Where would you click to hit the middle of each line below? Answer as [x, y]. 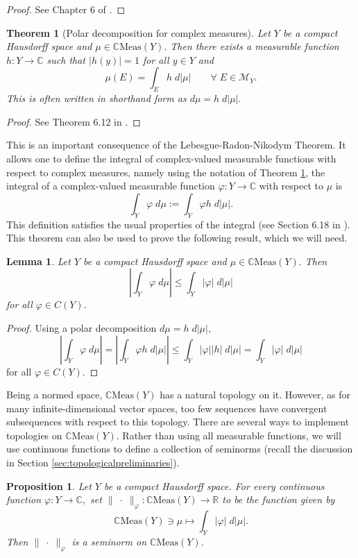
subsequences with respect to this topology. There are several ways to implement [178, 422]
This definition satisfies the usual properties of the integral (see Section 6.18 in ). [178, 224]
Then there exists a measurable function [255, 46]
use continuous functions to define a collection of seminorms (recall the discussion [180, 449]
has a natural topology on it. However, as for [255, 395]
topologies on [34, 435]
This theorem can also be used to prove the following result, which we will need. [177, 238]
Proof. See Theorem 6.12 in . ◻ [74, 121]
